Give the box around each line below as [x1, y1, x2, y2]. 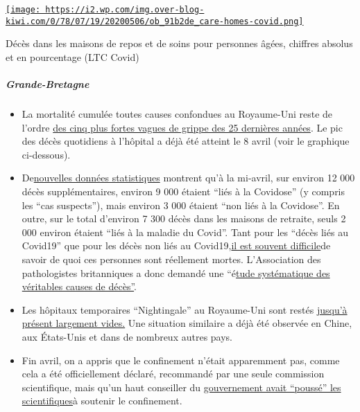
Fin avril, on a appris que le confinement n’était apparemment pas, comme [22, 352, 340, 367]
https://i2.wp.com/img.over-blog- [45, 5, 205, 15]
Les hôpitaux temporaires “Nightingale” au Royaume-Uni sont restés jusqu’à [22, 302, 348, 316]
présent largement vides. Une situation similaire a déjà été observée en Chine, [22, 316, 352, 330]
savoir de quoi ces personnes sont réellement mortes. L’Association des [22, 252, 321, 266]
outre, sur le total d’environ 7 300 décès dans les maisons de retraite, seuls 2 [22, 211, 346, 226]
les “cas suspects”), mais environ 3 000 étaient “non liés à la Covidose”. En [22, 197, 340, 212]
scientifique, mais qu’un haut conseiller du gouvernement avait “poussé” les [22, 379, 341, 394]
